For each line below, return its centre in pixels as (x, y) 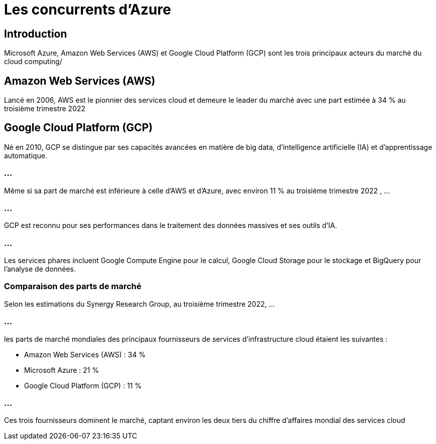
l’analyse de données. (40, 269)
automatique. (26, 155)
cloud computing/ (33, 62)
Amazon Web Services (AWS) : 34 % (85, 354)
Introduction (36, 34)
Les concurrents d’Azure (88, 10)
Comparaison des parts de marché (73, 286)
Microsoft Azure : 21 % (62, 370)
